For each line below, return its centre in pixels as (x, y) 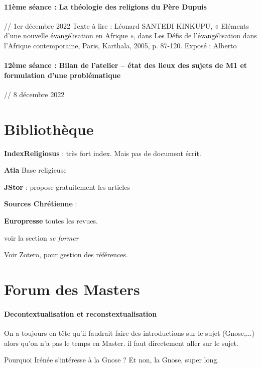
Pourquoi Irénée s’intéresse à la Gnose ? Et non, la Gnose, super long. (112, 360)
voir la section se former (41, 237)
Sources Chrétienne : (41, 204)
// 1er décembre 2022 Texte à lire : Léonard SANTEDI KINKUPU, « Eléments (127, 25)
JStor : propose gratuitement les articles (67, 187)
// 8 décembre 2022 (34, 94)
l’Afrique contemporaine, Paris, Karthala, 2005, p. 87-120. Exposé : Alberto (120, 45)
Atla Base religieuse (35, 170)
